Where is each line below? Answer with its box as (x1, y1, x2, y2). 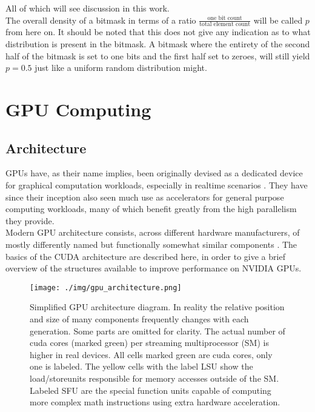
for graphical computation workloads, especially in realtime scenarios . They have (5, 178, 308, 191)
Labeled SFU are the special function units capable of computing (30, 384, 271, 396)
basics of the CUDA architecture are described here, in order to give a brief (5, 250, 285, 262)
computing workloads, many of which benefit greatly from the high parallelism (5, 202, 297, 215)
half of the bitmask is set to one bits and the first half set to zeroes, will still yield (5, 49, 310, 62)
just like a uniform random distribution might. (35, 61, 207, 74)
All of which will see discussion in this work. (5, 2, 170, 14)
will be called (253, 13, 303, 26)
